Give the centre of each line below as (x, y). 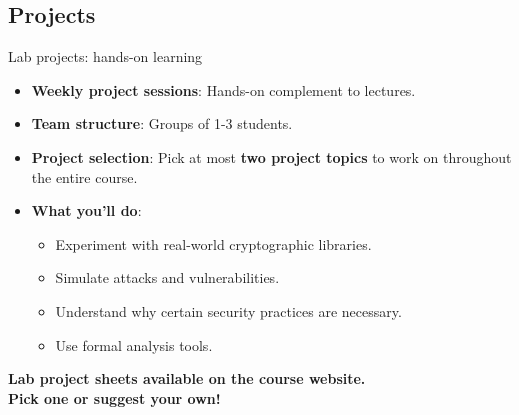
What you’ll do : (86, 210)
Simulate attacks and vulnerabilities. (167, 277)
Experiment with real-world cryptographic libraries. (213, 243)
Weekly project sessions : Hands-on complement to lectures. (223, 89)
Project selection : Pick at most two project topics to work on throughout (271, 156)
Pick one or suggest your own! (114, 397)
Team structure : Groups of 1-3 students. (162, 123)
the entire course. (84, 176)
